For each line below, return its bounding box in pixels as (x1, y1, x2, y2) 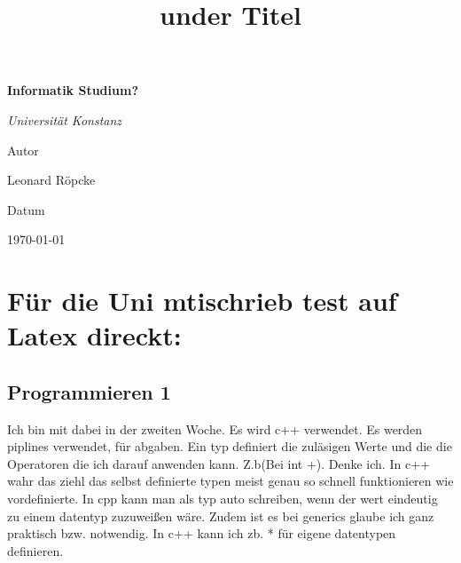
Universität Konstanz (7, 110, 122, 129)
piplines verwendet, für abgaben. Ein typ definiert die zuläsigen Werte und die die (7, 437, 452, 456)
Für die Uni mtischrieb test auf (7, 282, 397, 319)
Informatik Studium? (7, 81, 138, 99)
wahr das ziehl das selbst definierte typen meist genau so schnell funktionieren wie (7, 472, 454, 490)
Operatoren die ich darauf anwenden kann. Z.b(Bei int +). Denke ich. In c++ (7, 454, 430, 472)
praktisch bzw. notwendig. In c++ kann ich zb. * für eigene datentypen (7, 524, 396, 543)
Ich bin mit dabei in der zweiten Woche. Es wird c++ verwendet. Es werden (7, 419, 423, 438)
